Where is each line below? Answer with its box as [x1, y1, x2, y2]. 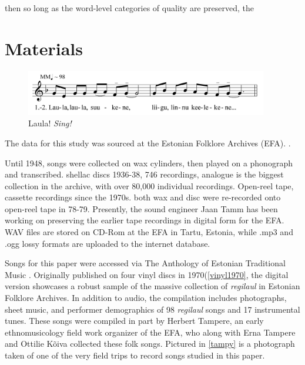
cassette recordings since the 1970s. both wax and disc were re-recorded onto [5, 191, 281, 203]
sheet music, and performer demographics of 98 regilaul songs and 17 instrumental [5, 303, 300, 315]
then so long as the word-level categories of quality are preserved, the [5, 2, 254, 14]
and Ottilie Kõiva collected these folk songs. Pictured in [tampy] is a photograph [5, 337, 295, 350]
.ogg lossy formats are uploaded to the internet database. [5, 237, 210, 249]
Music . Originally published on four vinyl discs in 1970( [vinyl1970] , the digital [5, 268, 289, 280]
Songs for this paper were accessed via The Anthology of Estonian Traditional [5, 257, 286, 269]
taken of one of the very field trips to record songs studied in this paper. [5, 349, 265, 361]
